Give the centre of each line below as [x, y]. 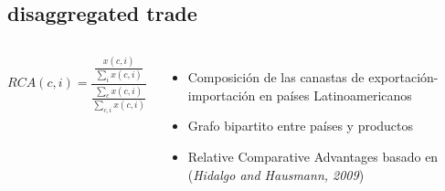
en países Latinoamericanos [335, 95]
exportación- [403, 77]
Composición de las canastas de [276, 77]
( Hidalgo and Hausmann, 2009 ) [276, 174]
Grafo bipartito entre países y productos [301, 126]
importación [222, 95]
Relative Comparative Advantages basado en [313, 156]
